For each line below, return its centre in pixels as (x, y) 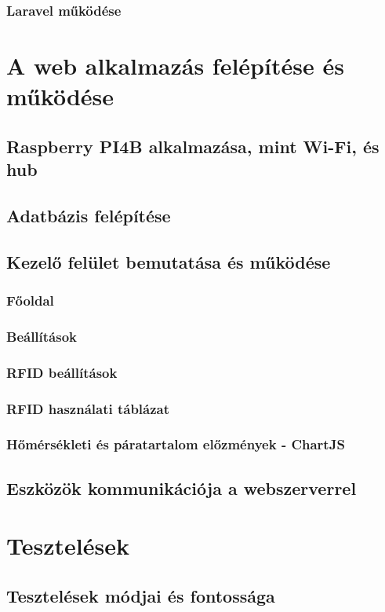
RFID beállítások (62, 372)
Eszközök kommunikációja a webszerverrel (182, 487)
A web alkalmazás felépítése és (175, 66)
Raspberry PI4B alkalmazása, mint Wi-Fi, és (193, 146)
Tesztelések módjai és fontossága (141, 595)
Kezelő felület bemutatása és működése (169, 261)
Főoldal (30, 301)
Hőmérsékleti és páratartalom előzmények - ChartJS (176, 444)
